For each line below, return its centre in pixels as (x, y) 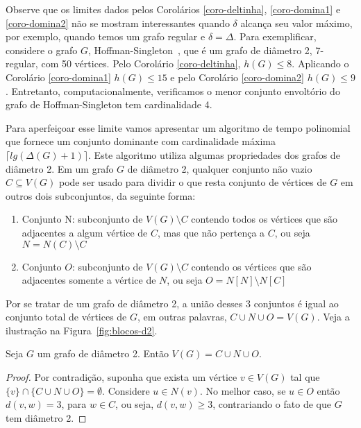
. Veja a (333, 317)
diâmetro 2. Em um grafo (60, 168)
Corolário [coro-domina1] (58, 77)
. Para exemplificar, (275, 36)
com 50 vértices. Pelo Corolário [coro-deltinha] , (141, 63)
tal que (305, 377)
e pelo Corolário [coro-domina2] (237, 77)
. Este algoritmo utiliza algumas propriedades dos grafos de (214, 154)
